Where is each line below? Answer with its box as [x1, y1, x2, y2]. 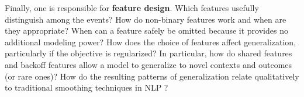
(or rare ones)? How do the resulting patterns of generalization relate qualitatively [5, 70, 299, 82]
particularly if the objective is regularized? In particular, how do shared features [5, 47, 292, 59]
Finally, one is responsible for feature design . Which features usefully [5, 2, 259, 13]
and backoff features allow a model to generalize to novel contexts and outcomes [5, 58, 292, 70]
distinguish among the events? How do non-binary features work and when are [5, 13, 286, 25]
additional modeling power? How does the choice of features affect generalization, [5, 35, 296, 48]
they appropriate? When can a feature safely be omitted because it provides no [5, 24, 288, 37]
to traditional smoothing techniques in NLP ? [5, 81, 168, 94]
